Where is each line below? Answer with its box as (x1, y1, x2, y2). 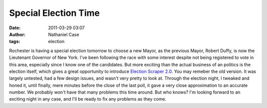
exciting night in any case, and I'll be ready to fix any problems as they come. (9, 96, 167, 102)
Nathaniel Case (48, 31, 79, 37)
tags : (9, 39, 20, 45)
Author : (9, 31, 26, 37)
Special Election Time (9, 7, 100, 18)
